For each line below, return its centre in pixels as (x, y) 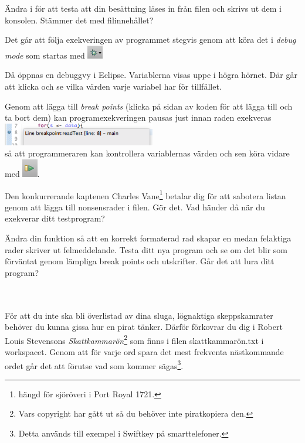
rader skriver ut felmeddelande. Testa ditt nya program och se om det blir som (146, 249)
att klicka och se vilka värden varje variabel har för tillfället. (113, 86)
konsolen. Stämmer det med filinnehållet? (79, 20)
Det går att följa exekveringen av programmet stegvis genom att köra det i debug (150, 40)
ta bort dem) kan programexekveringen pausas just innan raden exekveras (138, 117)
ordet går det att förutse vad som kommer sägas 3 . (94, 364)
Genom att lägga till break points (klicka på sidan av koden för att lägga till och (149, 106)
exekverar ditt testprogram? (55, 218)
